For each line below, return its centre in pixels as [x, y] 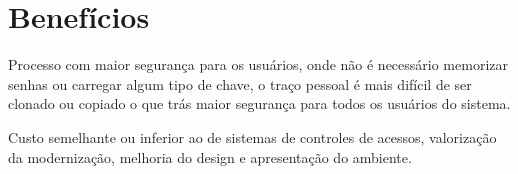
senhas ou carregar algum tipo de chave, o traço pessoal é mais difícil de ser [240, 83]
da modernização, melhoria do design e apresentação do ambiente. [210, 156]
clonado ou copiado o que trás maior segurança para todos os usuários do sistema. [259, 103]
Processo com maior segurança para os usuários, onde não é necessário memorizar [258, 64]
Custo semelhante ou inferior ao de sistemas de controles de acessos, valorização [252, 136]
